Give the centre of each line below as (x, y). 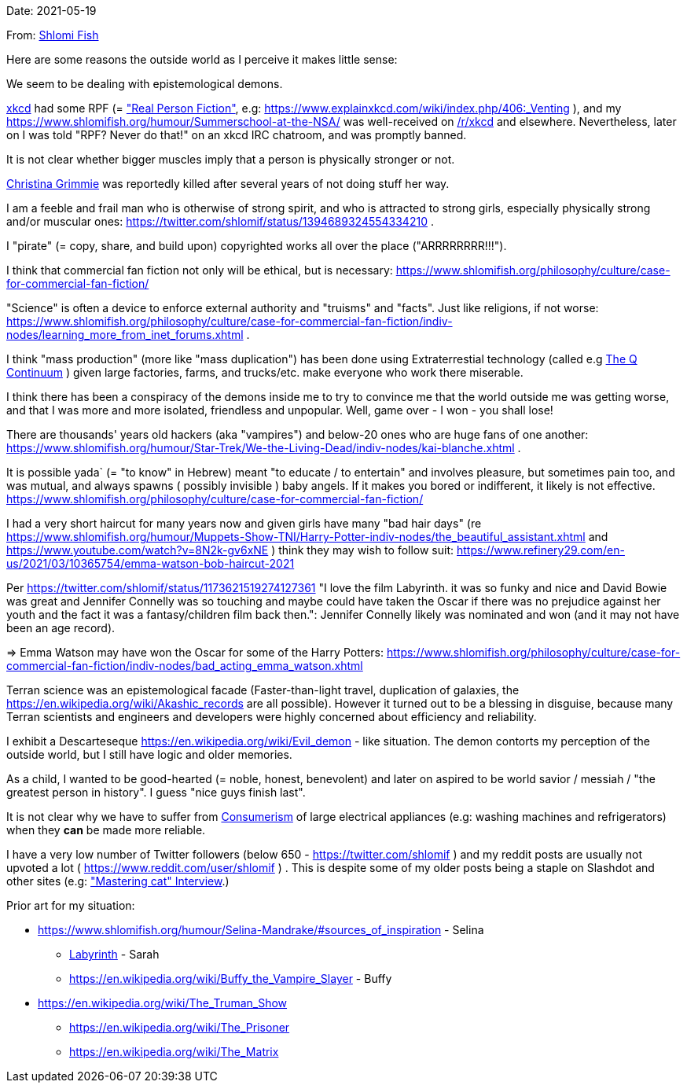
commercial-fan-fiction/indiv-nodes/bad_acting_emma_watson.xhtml (185, 666)
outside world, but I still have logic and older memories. (149, 754)
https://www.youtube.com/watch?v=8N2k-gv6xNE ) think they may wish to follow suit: (230, 550)
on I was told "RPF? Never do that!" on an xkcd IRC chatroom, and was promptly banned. (237, 135)
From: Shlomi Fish (53, 35)
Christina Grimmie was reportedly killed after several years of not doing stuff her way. (228, 184)
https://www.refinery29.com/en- (540, 550)
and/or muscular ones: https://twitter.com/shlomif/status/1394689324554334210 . (220, 221)
